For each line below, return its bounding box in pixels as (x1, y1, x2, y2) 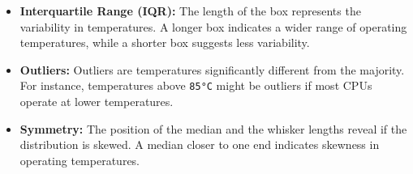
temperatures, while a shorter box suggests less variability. (19, 34, 310, 51)
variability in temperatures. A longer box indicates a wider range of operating (19, 18, 407, 35)
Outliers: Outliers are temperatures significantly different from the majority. (19, 61, 405, 78)
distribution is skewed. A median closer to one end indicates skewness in (19, 136, 380, 153)
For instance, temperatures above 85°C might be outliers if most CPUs (19, 77, 372, 94)
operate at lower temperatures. (19, 93, 174, 110)
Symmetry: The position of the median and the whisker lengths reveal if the (19, 120, 407, 137)
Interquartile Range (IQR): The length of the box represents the (19, 2, 361, 19)
